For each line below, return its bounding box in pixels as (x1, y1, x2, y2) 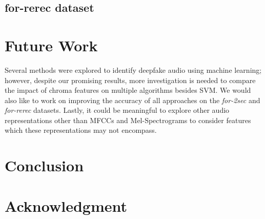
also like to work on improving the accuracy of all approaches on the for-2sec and (5, 94, 260, 105)
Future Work (5, 34, 98, 55)
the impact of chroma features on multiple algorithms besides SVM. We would (5, 85, 251, 95)
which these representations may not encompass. (5, 125, 157, 135)
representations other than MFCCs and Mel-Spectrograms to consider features (5, 114, 251, 125)
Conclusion (5, 155, 84, 176)
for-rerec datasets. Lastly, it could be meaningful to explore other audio (5, 105, 230, 115)
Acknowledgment (5, 195, 127, 216)
